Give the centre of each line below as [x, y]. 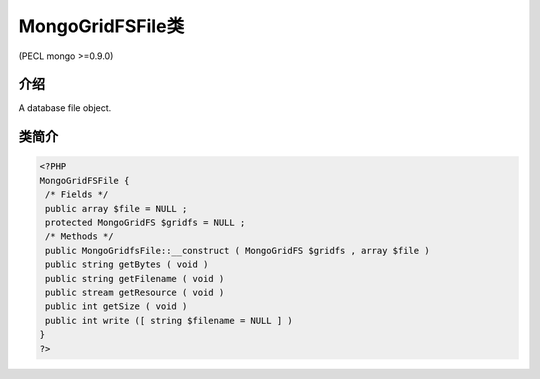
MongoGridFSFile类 [101, 26]
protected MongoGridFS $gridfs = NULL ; [145, 223]
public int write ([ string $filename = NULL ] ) [169, 320]
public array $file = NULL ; [116, 208]
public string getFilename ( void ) [135, 278]
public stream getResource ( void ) [135, 292]
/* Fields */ [77, 194]
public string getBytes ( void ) [127, 264]
